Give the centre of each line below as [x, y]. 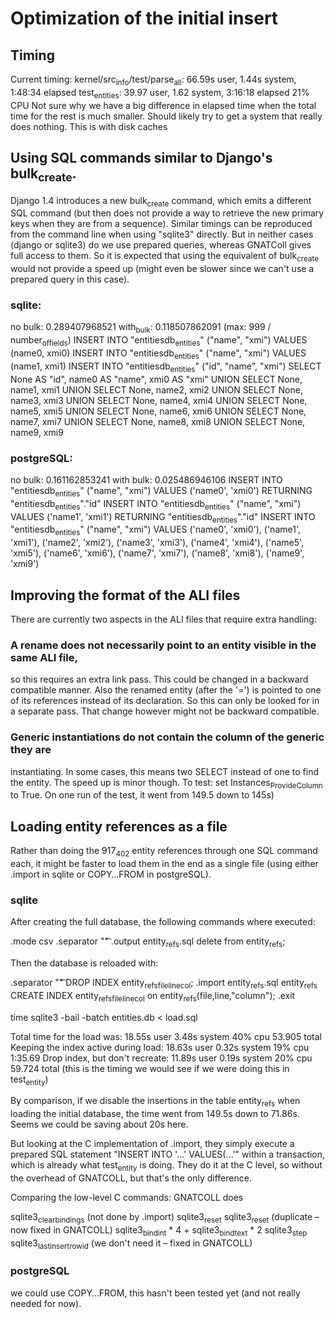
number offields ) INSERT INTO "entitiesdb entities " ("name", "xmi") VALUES [159, 341]
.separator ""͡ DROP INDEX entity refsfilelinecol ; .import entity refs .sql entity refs [164, 984]
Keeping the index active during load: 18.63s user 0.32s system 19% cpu [160, 1047]
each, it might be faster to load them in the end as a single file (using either [164, 863]
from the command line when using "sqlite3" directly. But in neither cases [162, 234]
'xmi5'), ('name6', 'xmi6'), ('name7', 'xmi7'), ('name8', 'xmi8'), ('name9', [157, 553]
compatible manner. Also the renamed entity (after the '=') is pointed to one [166, 690]
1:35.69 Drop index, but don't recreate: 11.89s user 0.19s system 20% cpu [161, 1058]
